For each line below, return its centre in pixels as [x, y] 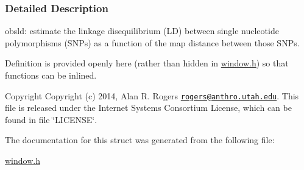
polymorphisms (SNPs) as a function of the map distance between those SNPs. [152, 42]
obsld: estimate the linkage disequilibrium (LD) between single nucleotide [142, 31]
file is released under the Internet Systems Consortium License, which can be [148, 108]
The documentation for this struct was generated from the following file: [140, 140]
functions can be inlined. [51, 75]
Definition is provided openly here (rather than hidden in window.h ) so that [147, 63]
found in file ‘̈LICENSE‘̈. [51, 119]
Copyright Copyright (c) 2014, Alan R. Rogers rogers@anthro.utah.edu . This [152, 95]
